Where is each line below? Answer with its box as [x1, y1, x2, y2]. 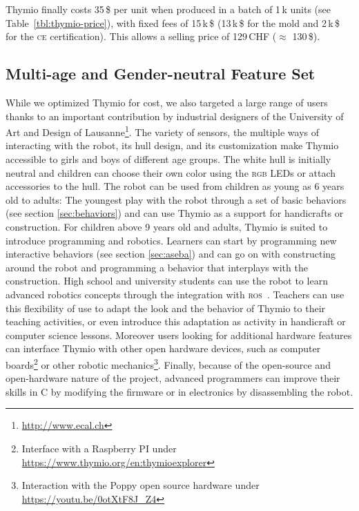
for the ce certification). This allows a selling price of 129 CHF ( [6, 29, 277, 44]
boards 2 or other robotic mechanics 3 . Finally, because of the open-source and [6, 355, 331, 372]
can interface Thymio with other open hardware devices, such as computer [6, 341, 321, 356]
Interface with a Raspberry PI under [21, 441, 177, 455]
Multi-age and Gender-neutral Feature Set [6, 63, 316, 84]
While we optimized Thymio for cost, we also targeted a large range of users [6, 95, 328, 109]
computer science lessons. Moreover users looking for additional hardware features [6, 327, 352, 342]
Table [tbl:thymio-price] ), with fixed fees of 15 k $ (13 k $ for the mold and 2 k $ [6, 15, 340, 30]
